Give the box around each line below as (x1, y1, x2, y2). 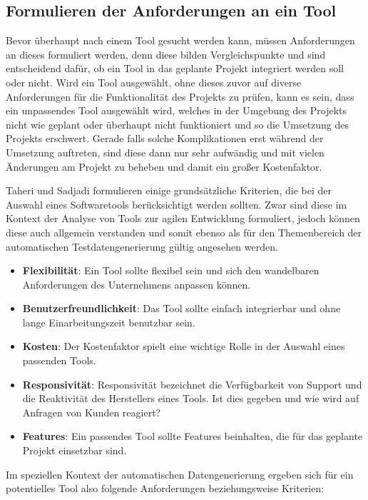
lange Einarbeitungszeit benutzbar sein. (22, 314, 195, 329)
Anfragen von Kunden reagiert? (22, 404, 161, 419)
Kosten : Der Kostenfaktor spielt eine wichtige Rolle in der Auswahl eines (22, 339, 345, 354)
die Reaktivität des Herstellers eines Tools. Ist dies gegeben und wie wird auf (22, 391, 359, 406)
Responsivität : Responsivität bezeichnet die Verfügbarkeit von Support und (22, 376, 362, 391)
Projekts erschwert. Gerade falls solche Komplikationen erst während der (6, 131, 324, 146)
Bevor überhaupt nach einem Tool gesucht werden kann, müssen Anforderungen (6, 33, 355, 48)
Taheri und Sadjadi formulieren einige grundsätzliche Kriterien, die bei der (6, 183, 332, 198)
